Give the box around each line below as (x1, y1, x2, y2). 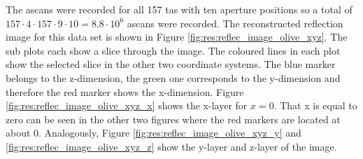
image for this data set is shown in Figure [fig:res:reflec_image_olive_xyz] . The (6, 29, 348, 44)
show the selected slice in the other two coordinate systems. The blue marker (6, 57, 336, 71)
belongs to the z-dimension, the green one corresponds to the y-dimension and (6, 70, 341, 85)
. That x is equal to (273, 98, 357, 113)
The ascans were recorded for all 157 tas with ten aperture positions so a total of (6, 2, 353, 16)
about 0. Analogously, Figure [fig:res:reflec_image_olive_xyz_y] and (6, 125, 301, 140)
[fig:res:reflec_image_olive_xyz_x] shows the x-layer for (6, 98, 248, 113)
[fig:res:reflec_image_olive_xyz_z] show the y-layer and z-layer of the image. (6, 139, 337, 153)
